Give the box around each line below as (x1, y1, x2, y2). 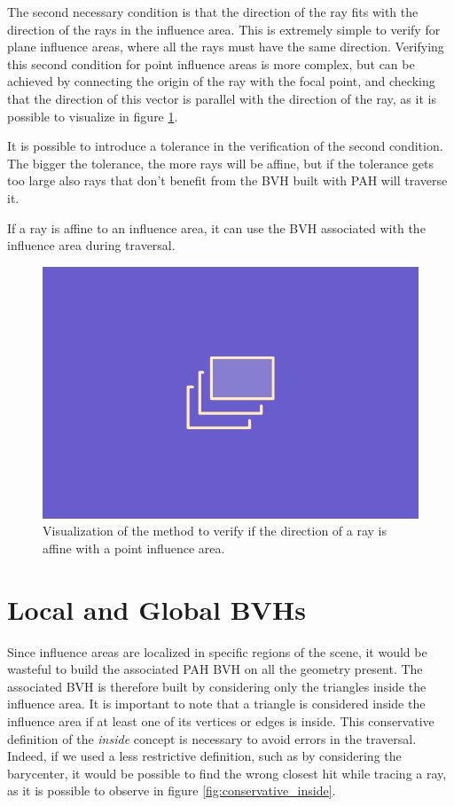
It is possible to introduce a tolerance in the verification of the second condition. (7, 137, 443, 155)
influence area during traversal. (7, 236, 176, 254)
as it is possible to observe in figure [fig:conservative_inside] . (7, 781, 336, 800)
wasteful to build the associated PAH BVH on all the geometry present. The (7, 660, 423, 678)
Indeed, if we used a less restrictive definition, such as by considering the (7, 747, 402, 765)
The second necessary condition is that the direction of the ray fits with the (7, 3, 419, 20)
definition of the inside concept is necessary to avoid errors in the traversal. (7, 729, 417, 747)
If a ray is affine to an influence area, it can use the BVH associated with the (7, 218, 426, 237)
